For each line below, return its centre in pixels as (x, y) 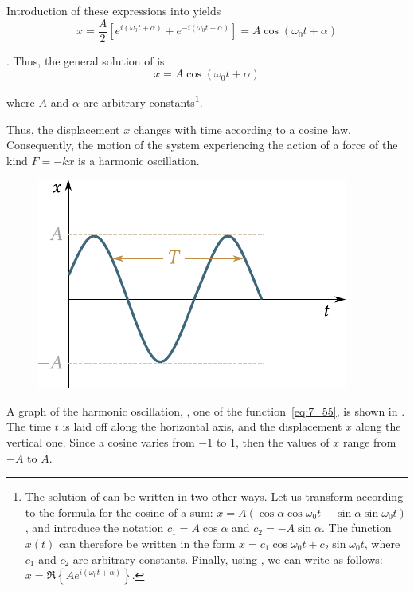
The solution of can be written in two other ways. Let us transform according (214, 496)
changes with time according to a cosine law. (242, 129)
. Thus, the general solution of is (86, 60)
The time (29, 426)
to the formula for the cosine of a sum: (119, 512)
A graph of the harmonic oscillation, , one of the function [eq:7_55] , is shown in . (206, 410)
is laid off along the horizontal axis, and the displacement (202, 426)
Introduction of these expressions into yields (114, 10)
